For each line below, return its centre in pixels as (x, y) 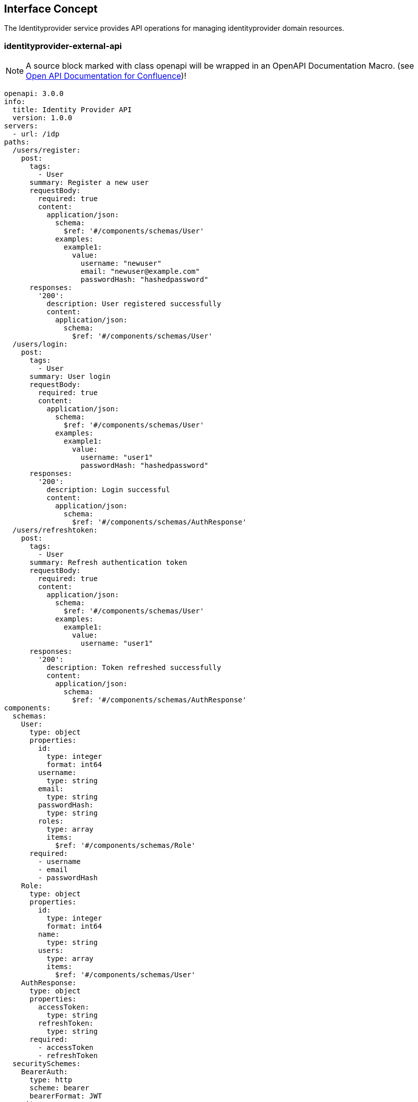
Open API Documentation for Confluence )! (106, 76)
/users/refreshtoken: (55, 530)
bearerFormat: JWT (66, 1096)
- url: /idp (36, 134)
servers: (21, 126)
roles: (51, 821)
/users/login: (40, 344)
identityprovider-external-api (63, 46)
